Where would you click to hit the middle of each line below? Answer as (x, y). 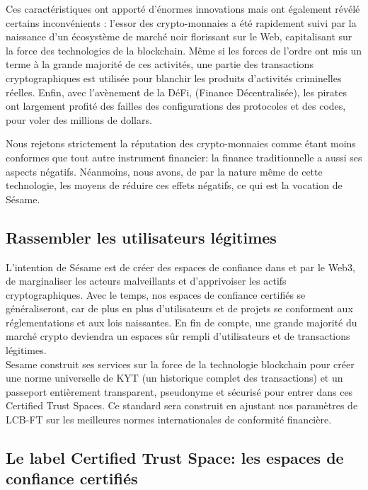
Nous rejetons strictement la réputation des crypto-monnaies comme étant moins (181, 143)
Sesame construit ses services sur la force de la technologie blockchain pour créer (180, 364)
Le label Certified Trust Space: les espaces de (175, 458)
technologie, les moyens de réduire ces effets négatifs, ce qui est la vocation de (174, 185)
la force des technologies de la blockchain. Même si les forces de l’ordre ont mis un (184, 50)
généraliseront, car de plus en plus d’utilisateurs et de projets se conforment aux (179, 308)
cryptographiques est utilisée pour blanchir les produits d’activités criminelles (174, 78)
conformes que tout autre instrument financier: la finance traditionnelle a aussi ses (184, 157)
